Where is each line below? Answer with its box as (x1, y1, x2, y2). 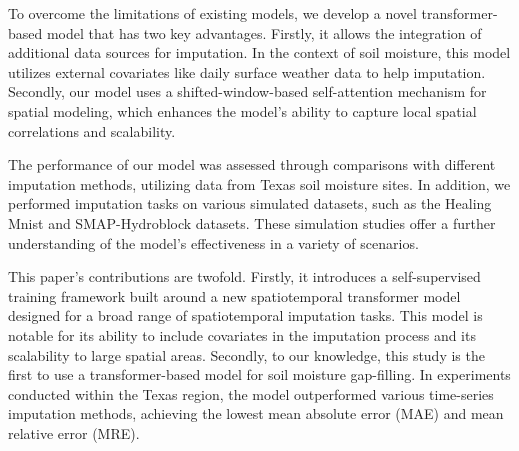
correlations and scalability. (8, 120, 176, 141)
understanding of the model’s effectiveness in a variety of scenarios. (8, 232, 419, 253)
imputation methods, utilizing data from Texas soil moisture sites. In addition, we (8, 173, 511, 194)
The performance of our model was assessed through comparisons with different (8, 154, 496, 175)
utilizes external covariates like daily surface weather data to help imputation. (8, 61, 486, 82)
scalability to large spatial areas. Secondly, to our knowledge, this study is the (8, 344, 485, 365)
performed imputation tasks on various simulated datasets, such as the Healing (8, 193, 492, 214)
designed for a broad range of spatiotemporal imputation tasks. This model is (8, 305, 483, 326)
